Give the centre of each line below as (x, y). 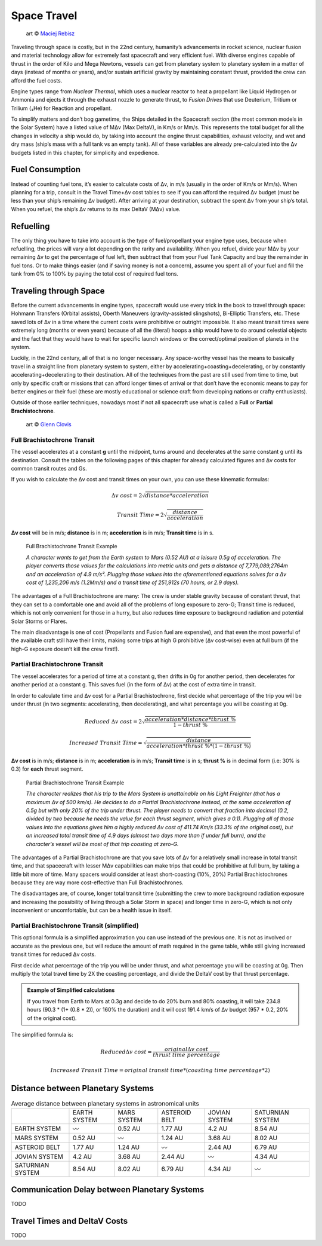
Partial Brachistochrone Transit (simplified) (75, 926)
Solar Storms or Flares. (39, 621)
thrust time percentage (187, 1055)
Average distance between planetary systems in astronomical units (105, 1104)
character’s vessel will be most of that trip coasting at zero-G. (102, 844)
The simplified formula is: (42, 1034)
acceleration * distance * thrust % (191, 720)
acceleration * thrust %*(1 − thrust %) (199, 746)
